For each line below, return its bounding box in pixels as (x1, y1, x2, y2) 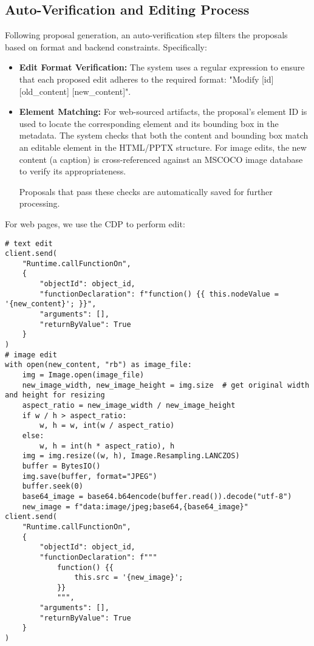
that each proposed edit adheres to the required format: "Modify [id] (19, 72, 274, 85)
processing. (19, 197, 60, 210)
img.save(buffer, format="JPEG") (22, 472, 157, 481)
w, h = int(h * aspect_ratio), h (39, 441, 175, 450)
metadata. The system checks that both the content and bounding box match (19, 129, 309, 142)
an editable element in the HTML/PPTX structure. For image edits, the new (19, 140, 307, 153)
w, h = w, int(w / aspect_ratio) (39, 421, 175, 430)
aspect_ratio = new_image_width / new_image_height (22, 401, 236, 410)
